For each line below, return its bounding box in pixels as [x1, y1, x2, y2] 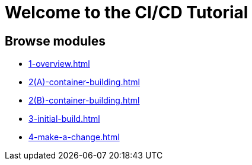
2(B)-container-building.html [28, 95, 140, 106]
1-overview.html [28, 59, 90, 69]
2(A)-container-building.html [28, 77, 141, 88]
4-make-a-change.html [28, 132, 120, 143]
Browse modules [5, 33, 106, 48]
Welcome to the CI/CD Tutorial [5, 2, 248, 22]
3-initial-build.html [28, 114, 100, 124]
